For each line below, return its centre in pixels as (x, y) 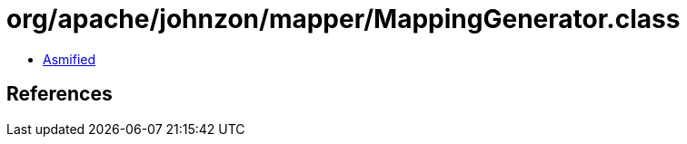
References (60, 94)
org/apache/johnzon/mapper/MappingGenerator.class (343, 19)
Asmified (70, 59)
